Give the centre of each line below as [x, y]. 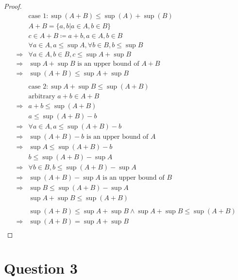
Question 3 [41, 268]
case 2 [37, 86]
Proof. [13, 6]
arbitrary [42, 96]
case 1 [37, 16]
